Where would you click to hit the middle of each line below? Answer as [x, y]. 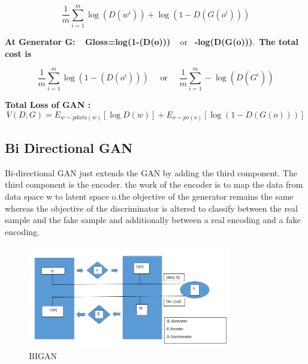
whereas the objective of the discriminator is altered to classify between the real [151, 208]
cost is [18, 53]
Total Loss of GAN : [48, 105]
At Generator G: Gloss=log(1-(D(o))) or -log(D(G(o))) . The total [152, 42]
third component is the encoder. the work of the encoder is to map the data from [154, 184]
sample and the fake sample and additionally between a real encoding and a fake [153, 220]
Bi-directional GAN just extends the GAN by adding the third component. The [151, 172]
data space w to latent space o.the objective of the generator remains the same [149, 196]
